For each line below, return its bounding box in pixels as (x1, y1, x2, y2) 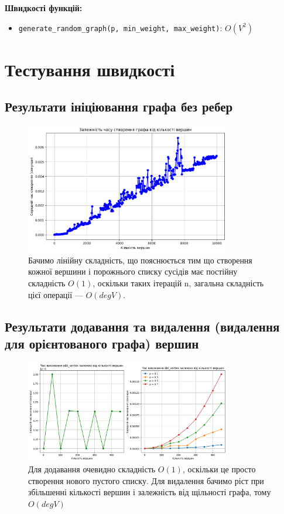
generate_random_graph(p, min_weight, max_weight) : (18, 21, 223, 33)
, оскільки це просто (182, 463, 256, 475)
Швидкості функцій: (5, 2, 83, 13)
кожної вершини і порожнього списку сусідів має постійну (28, 265, 238, 278)
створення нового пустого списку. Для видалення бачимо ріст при (28, 474, 264, 486)
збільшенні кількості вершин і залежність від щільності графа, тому (28, 486, 271, 498)
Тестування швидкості (5, 57, 175, 81)
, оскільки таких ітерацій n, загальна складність (93, 276, 264, 289)
